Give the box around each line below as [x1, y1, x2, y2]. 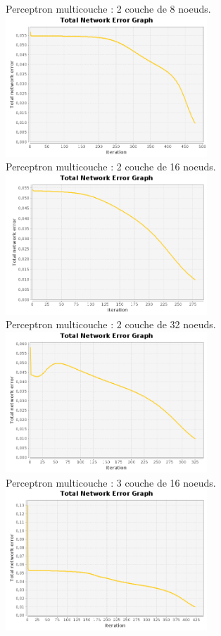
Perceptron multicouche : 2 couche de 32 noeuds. [6, 317, 216, 332]
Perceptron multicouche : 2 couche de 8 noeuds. [6, 1, 211, 15]
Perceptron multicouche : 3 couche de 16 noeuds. [6, 475, 216, 490]
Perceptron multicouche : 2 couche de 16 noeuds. [6, 159, 216, 174]
